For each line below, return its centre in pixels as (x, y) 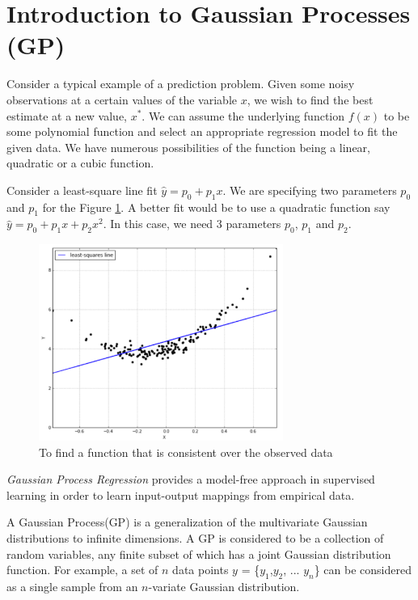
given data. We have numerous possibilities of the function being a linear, (188, 147)
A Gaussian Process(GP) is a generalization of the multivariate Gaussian (187, 522)
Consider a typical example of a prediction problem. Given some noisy (181, 84)
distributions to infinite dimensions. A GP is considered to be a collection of (195, 537)
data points (201, 570)
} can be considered (363, 570)
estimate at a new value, (67, 115)
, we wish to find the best (310, 99)
